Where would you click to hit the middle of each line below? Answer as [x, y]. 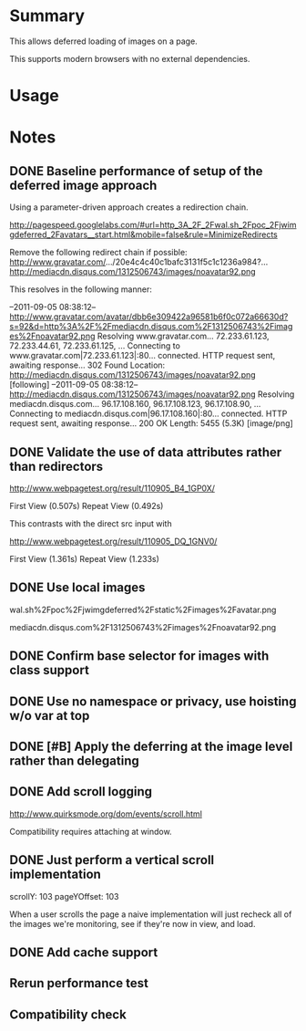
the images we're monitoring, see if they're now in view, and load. [133, 923]
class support [49, 670]
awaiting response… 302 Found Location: [87, 365]
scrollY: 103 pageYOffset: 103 [64, 896]
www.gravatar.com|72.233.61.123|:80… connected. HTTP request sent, [143, 356]
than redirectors [56, 466]
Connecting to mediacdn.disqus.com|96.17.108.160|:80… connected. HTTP [148, 414]
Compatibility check [68, 1014]
